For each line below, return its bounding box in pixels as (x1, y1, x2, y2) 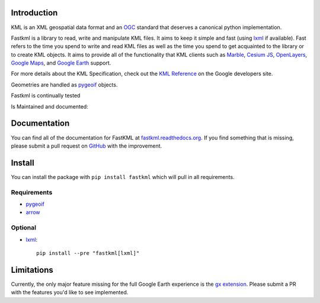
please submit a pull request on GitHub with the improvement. (11, 142, 162, 149)
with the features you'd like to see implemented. (11, 289, 129, 296)
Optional (11, 224, 37, 232)
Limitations (11, 264, 53, 275)
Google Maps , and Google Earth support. (11, 59, 111, 66)
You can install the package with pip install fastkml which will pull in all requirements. (11, 173, 235, 180)
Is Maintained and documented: (11, 103, 88, 110)
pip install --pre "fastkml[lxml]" (36, 250, 140, 256)
